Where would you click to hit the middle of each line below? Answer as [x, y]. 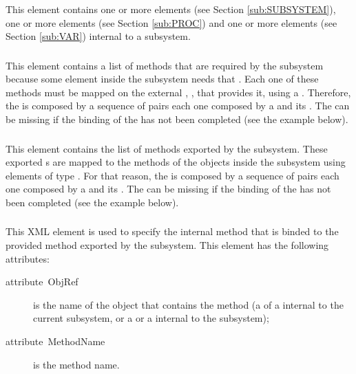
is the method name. [76, 364]
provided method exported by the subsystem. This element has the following [167, 245]
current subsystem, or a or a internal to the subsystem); [151, 318]
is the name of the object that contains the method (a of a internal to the [188, 304]
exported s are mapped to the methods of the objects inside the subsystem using [176, 162]
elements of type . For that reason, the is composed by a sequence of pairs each [172, 175]
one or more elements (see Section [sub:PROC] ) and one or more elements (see [171, 22]
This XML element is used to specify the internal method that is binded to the [172, 231]
